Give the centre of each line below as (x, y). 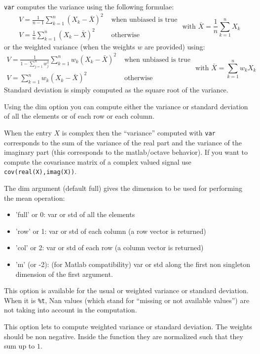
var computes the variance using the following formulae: (89, 6)
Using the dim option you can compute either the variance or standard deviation (126, 106)
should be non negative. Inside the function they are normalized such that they (124, 336)
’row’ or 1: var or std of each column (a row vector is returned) (111, 231)
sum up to (19, 346)
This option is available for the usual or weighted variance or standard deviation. (126, 290)
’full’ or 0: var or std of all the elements (75, 214)
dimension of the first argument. (64, 274)
